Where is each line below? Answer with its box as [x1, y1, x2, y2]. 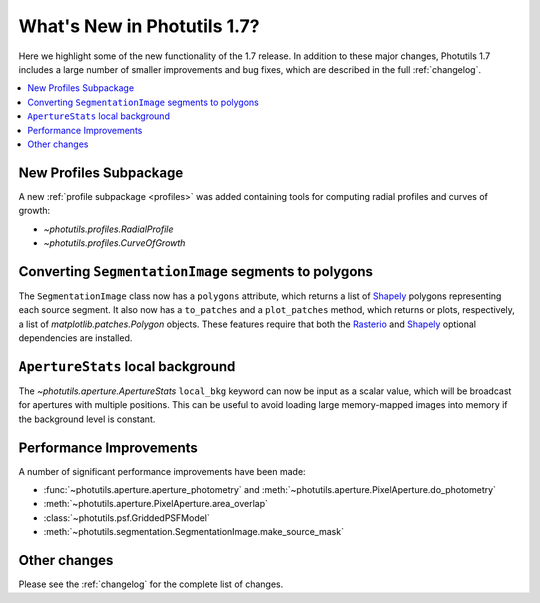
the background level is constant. [18, 413, 156, 425]
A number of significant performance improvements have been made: [18, 465, 306, 477]
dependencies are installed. [18, 332, 133, 344]
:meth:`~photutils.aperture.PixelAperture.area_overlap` [43, 498, 269, 510]
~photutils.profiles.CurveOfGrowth [43, 236, 186, 249]
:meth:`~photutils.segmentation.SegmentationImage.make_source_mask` [43, 526, 345, 538]
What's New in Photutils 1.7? [18, 15, 260, 37]
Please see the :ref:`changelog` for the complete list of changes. [18, 578, 284, 590]
